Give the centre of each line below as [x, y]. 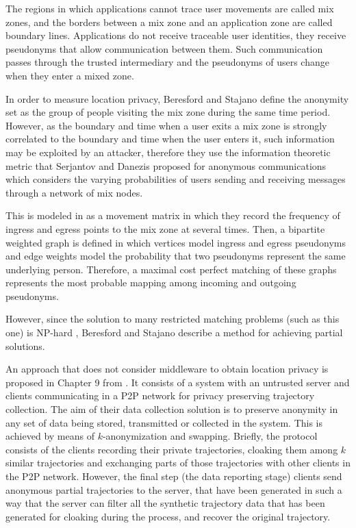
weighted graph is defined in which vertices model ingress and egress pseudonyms [176, 242]
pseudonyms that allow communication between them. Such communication [164, 48]
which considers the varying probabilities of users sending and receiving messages [176, 179]
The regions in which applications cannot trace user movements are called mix [170, 8]
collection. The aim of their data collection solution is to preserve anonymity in [172, 409]
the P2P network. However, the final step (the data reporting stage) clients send [174, 476]
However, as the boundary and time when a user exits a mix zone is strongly [166, 125]
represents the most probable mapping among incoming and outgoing [151, 282]
